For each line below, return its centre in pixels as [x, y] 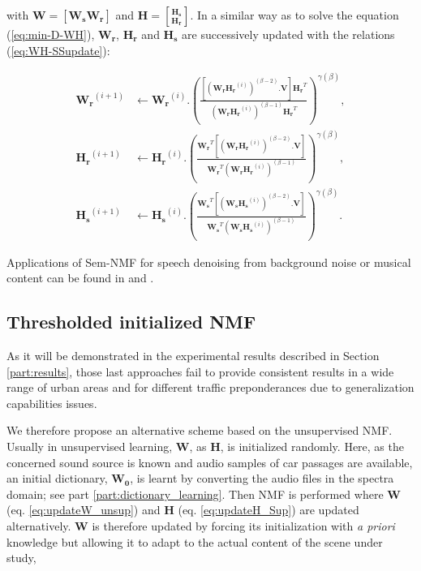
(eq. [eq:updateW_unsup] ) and [84, 510]
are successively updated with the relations [288, 34]
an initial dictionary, [57, 478]
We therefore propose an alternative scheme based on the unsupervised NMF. [200, 430]
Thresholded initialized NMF [131, 322]
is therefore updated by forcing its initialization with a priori [243, 525]
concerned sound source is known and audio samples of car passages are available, [210, 462]
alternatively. [39, 525]
